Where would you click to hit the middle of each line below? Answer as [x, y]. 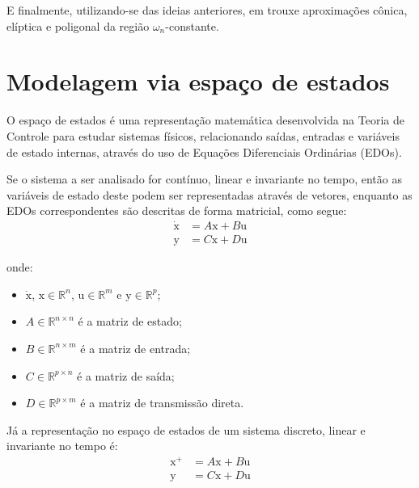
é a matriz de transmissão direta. [162, 403]
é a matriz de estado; [130, 321]
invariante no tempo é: [62, 446]
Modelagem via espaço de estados [198, 81]
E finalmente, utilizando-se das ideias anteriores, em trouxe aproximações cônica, [207, 10]
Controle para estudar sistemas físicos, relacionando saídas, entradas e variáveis [203, 135]
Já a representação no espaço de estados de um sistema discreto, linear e [186, 429]
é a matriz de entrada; [135, 348]
